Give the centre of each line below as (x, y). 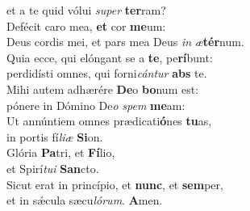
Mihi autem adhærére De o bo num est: (103, 89)
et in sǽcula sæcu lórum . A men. (85, 200)
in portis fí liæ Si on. (55, 136)
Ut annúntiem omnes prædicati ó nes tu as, (109, 121)
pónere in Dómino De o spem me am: (96, 105)
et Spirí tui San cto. (53, 168)
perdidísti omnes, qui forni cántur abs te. (107, 73)
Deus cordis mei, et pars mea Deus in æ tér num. (125, 42)
